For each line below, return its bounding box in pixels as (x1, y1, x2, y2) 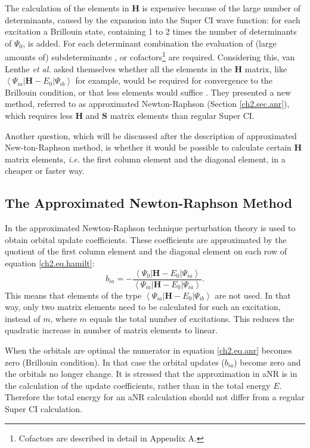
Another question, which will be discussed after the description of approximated (5, 129, 297, 142)
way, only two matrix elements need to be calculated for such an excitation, (5, 300, 281, 313)
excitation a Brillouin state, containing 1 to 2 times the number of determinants (5, 25, 297, 38)
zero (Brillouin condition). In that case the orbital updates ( (5, 355, 225, 368)
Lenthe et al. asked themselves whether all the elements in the (5, 62, 232, 75)
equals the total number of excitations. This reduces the (89, 312, 294, 324)
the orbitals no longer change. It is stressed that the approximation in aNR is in (5, 367, 297, 380)
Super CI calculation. (5, 402, 82, 415)
